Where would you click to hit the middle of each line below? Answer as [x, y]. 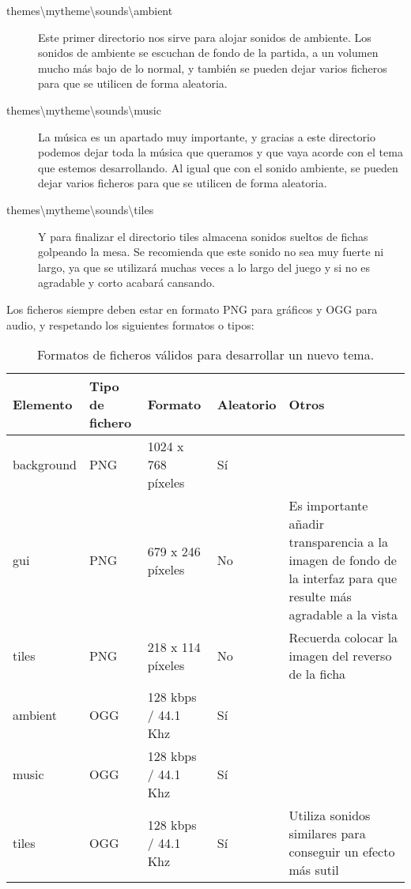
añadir [306, 524]
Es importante [328, 506]
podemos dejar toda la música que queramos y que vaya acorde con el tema [221, 152]
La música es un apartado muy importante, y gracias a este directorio [207, 136]
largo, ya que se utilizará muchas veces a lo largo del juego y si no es [204, 267]
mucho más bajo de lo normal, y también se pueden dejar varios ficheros [213, 68]
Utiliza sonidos [330, 816]
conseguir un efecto [342, 852]
